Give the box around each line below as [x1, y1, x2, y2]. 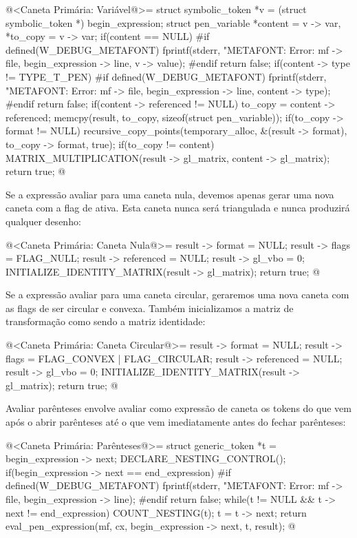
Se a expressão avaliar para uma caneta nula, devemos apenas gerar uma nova [6, 187, 334, 201]
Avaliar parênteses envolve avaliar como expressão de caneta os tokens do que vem [6, 401, 351, 415]
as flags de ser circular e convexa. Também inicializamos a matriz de [6, 300, 294, 315]
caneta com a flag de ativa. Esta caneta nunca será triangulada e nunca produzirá [6, 200, 350, 215]
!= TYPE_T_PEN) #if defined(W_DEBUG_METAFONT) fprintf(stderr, [6, 69, 327, 83]
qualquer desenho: [6, 214, 81, 228]
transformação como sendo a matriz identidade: [6, 314, 206, 329]
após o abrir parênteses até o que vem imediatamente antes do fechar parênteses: [6, 415, 346, 429]
